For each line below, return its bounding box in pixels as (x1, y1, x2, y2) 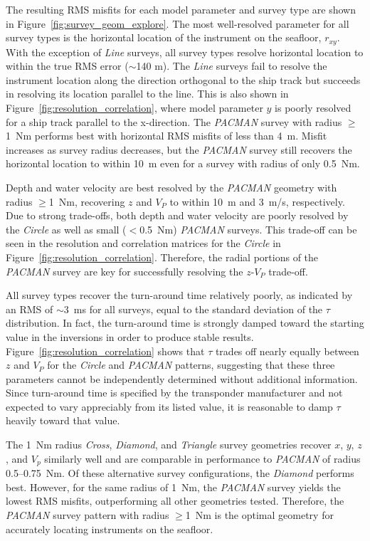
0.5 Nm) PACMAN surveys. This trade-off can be (139, 221, 357, 236)
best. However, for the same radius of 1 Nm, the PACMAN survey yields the (6, 479, 341, 494)
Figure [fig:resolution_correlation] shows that (6, 343, 205, 358)
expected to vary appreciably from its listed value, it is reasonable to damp (6, 399, 333, 414)
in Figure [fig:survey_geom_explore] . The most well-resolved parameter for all (6, 16, 349, 31)
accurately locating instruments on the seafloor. (6, 521, 213, 536)
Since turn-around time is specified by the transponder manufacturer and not (6, 385, 343, 400)
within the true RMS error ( (6, 58, 129, 73)
